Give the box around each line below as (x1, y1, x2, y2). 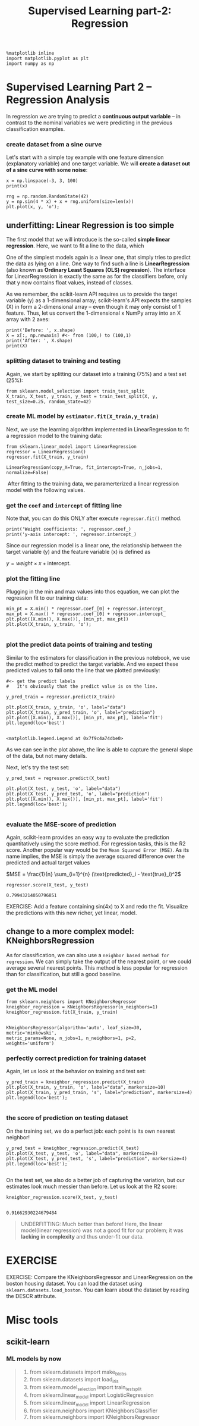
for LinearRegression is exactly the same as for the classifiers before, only (6, 272, 188, 280)
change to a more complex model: (6, 926, 135, 936)
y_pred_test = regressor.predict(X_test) (6, 775, 110, 781)
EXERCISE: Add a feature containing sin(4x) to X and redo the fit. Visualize (6, 903, 188, 910)
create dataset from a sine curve (6, 140, 102, 149)
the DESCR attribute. (6, 1292, 56, 1299)
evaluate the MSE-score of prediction (6, 820, 116, 828)
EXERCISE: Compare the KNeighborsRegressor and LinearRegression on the (6, 1273, 193, 1280)
